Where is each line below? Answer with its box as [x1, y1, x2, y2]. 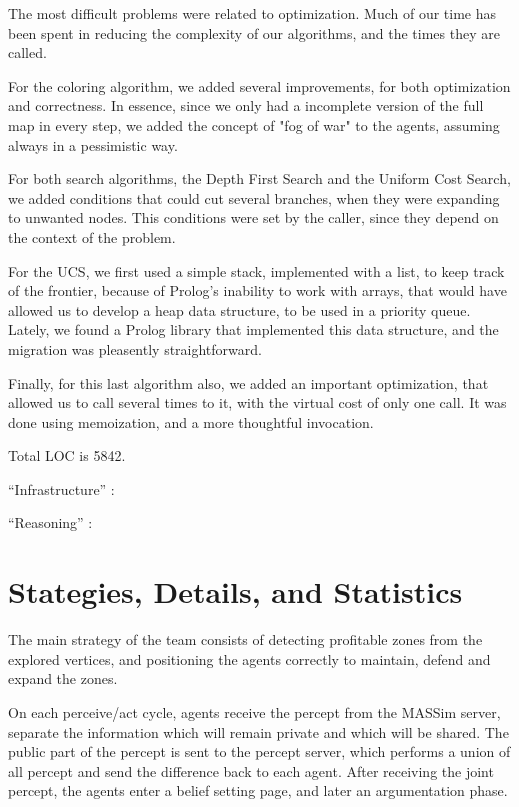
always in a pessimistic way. [8, 134, 178, 155]
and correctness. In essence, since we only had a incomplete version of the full [8, 95, 484, 116]
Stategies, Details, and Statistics [8, 571, 463, 612]
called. [8, 42, 47, 63]
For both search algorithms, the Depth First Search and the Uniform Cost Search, [8, 168, 511, 189]
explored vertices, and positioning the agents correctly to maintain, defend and [8, 648, 491, 669]
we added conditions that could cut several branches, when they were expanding [8, 187, 500, 208]
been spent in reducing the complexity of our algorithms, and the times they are [8, 22, 500, 43]
